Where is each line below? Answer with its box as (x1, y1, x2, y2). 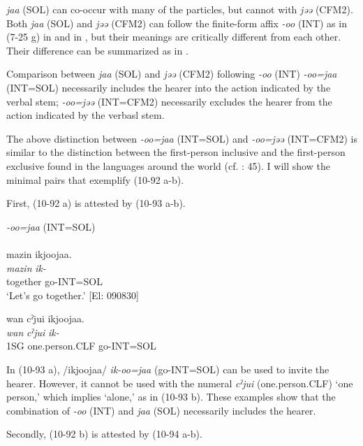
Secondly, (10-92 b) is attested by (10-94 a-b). (6, 426, 202, 441)
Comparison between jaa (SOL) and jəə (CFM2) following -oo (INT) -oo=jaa (6, 66, 337, 81)
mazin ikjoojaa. (6, 246, 72, 261)
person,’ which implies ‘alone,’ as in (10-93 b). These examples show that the (6, 389, 336, 404)
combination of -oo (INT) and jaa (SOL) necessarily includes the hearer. (6, 403, 316, 417)
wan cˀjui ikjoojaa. (6, 311, 85, 326)
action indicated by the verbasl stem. (6, 108, 165, 122)
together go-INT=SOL (6, 274, 103, 289)
